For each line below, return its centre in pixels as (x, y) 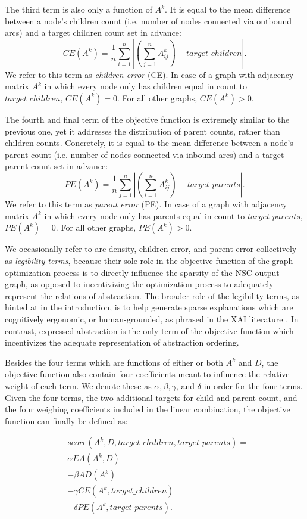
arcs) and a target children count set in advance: (93, 32)
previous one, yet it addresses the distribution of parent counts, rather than (142, 131)
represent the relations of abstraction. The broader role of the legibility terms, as (152, 295)
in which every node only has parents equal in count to (145, 215)
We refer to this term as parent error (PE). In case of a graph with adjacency (146, 204)
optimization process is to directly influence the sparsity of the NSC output (142, 272)
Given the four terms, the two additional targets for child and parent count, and (151, 397)
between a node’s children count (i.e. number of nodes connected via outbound (148, 21)
